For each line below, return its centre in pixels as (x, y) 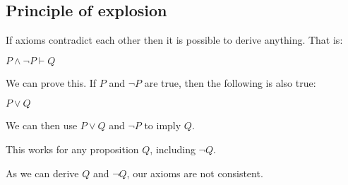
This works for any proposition (72, 149)
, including (173, 149)
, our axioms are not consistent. (195, 173)
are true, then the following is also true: (230, 82)
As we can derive (42, 173)
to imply (163, 125)
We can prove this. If (51, 82)
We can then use (42, 125)
